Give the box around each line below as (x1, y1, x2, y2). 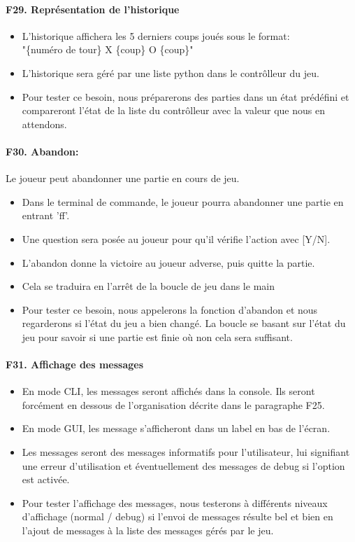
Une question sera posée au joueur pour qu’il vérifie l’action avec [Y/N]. (22, 231, 331, 246)
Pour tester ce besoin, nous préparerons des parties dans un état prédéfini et (22, 89, 349, 104)
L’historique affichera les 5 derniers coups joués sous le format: (22, 28, 290, 43)
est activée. (22, 472, 70, 487)
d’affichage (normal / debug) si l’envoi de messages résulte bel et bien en (22, 509, 333, 524)
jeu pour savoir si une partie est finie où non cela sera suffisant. (22, 329, 293, 344)
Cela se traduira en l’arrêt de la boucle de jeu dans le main (22, 279, 275, 293)
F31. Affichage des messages (6, 357, 144, 372)
